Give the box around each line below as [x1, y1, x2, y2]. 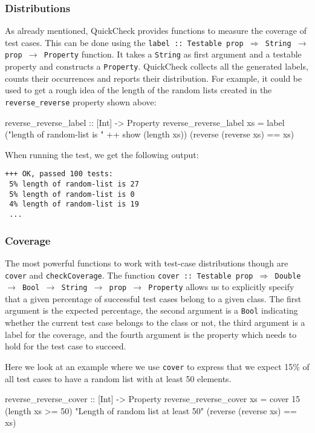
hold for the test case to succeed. [5, 340, 126, 352]
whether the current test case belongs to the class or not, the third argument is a [5, 316, 305, 329]
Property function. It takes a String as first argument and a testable [44, 48, 302, 61]
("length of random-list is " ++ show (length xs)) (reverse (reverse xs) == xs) [5, 128, 294, 140]
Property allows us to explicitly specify [148, 280, 294, 293]
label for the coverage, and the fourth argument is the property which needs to [5, 328, 297, 340]
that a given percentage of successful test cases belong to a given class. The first [5, 292, 302, 305]
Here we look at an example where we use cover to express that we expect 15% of [5, 360, 310, 372]
